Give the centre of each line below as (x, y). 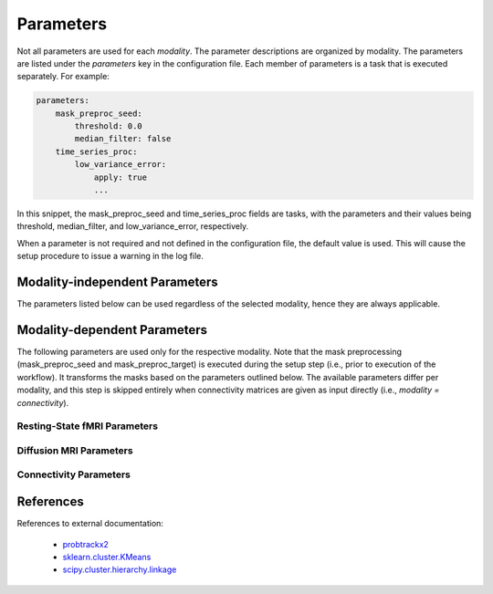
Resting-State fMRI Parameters (88, 426)
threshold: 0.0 (109, 126)
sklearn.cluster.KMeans (107, 557)
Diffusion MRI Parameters (75, 450)
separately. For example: (63, 77)
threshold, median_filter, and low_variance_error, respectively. (133, 226)
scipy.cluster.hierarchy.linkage (120, 569)
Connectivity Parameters (74, 474)
